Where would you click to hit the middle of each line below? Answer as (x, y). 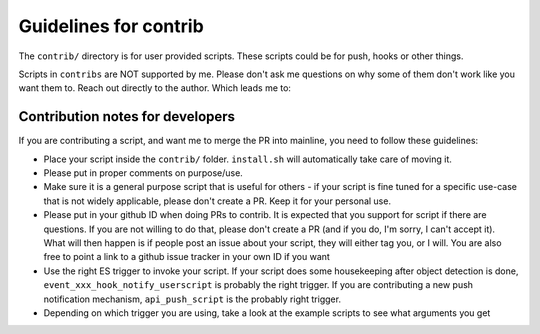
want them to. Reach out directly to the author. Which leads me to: (155, 88)
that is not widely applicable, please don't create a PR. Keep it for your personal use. (217, 201)
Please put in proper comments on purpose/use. (143, 173)
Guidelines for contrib (111, 26)
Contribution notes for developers (126, 116)
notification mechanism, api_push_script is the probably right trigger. (192, 299)
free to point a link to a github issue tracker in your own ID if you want (186, 257)
